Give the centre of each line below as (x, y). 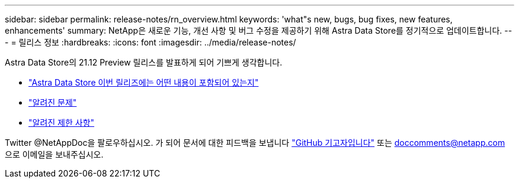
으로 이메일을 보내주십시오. (54, 154)
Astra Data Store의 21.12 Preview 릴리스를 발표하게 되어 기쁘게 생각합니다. (144, 62)
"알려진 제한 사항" (62, 122)
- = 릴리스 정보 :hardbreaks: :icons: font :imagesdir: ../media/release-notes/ (150, 42)
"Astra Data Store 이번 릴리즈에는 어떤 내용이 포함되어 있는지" (144, 82)
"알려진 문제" (53, 102)
